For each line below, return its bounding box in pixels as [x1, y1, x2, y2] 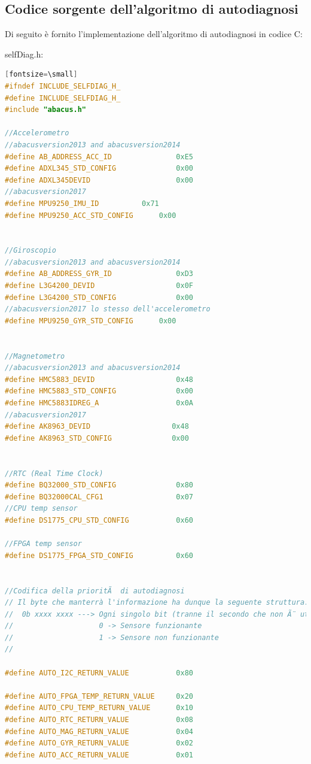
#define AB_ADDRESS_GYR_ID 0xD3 [5, 269, 193, 278]
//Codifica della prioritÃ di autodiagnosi [5, 586, 185, 595]
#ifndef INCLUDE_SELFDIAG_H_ [5, 81, 121, 90]
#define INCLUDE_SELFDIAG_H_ [5, 93, 121, 102]
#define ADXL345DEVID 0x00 [5, 175, 193, 184]
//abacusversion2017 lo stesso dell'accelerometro [5, 305, 211, 314]
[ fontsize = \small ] [5, 70, 78, 79]
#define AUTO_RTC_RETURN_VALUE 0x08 [5, 716, 193, 724]
